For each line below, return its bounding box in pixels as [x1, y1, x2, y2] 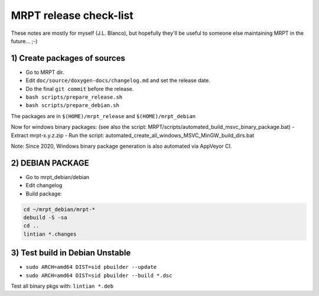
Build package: [25, 190, 62, 197]
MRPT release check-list [11, 9, 134, 22]
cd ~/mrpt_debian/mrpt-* [23, 206, 96, 213]
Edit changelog [25, 182, 63, 189]
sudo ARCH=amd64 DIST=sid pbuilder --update [25, 264, 157, 271]
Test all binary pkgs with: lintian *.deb [11, 282, 114, 290]
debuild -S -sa [23, 214, 67, 221]
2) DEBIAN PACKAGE [11, 158, 90, 168]
